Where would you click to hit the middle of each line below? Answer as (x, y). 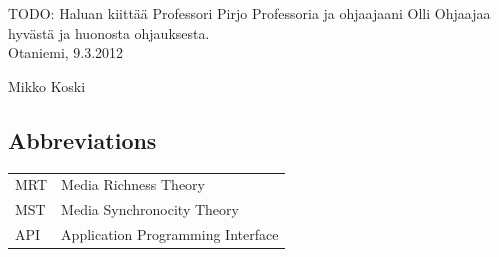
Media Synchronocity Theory (150, 209)
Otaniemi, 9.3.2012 (66, 52)
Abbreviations (82, 139)
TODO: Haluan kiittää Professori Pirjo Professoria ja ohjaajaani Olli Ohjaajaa (249, 13)
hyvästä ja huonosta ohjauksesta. (109, 32)
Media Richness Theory (133, 184)
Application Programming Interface (170, 234)
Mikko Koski (47, 85)
